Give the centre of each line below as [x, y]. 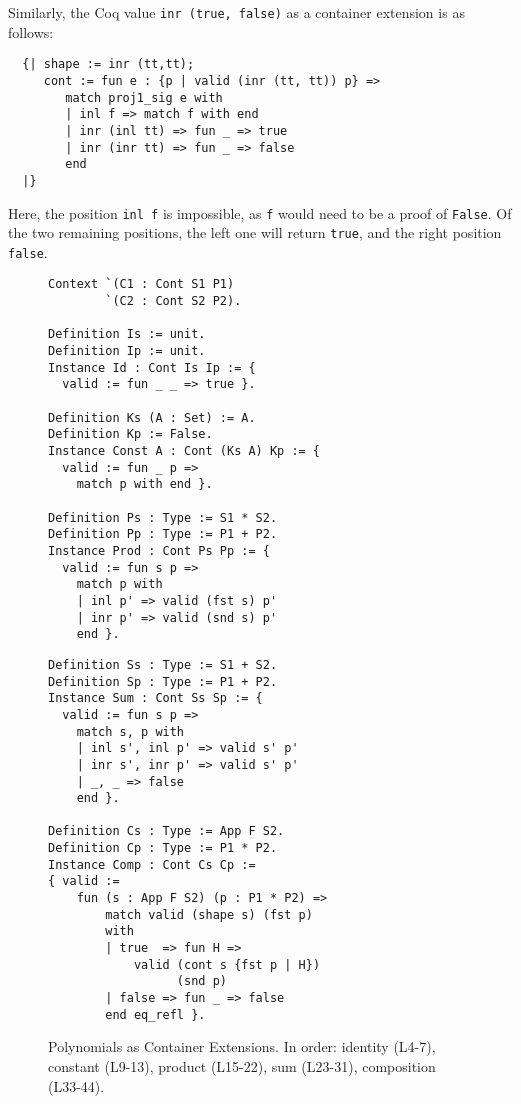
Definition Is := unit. [127, 334]
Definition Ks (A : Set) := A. [152, 417]
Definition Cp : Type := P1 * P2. [163, 848]
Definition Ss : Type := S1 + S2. [163, 664]
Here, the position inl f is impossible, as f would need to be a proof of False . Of [260, 212]
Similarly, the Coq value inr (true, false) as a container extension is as [236, 12]
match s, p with [130, 731]
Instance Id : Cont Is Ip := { [152, 367]
